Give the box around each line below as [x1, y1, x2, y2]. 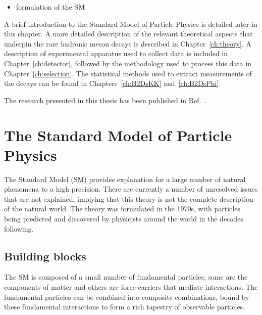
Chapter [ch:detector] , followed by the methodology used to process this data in [4, 58, 252, 68]
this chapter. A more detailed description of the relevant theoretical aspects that [4, 28, 253, 39]
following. [4, 223, 34, 234]
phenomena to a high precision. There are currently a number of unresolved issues [4, 184, 258, 194]
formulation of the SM [16, 2, 85, 12]
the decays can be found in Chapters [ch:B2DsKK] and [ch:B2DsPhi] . [4, 78, 221, 88]
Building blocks [4, 248, 86, 263]
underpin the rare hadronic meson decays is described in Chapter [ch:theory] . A [4, 38, 251, 49]
